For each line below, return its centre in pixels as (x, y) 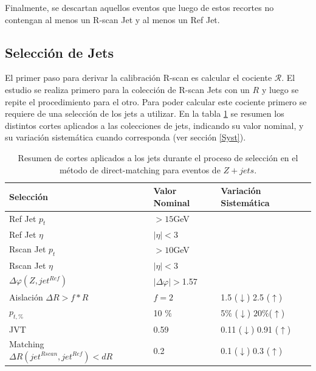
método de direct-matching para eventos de (140, 169)
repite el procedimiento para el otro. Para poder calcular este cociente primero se (156, 101)
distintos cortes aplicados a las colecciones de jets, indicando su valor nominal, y (154, 125)
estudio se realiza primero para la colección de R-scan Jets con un (127, 89)
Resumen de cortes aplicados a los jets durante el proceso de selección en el (158, 157)
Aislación (26, 296)
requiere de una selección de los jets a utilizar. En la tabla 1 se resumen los (145, 113)
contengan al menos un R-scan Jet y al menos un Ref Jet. (112, 19)
